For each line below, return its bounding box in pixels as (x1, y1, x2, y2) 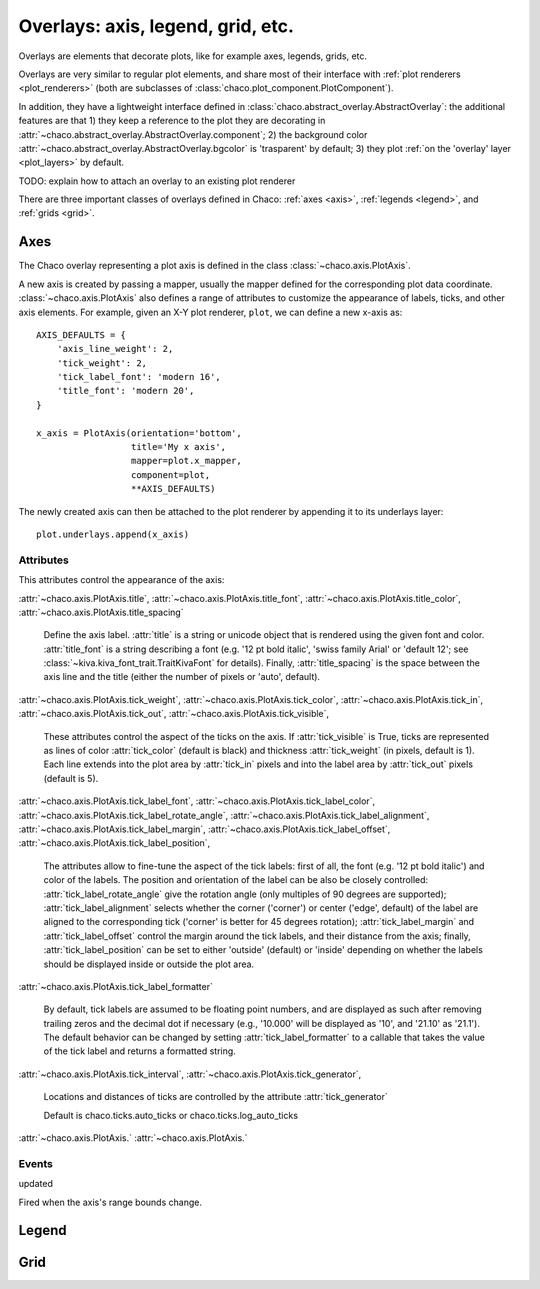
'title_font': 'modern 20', (56, 385, 195, 397)
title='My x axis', (130, 441, 227, 453)
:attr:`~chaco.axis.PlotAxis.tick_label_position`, (18, 837, 211, 849)
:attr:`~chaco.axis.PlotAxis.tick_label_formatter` (18, 980, 214, 992)
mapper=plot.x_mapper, (130, 455, 242, 467)
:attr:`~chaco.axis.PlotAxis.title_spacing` (18, 606, 184, 618)
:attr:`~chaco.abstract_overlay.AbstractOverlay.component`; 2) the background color (18, 128, 368, 140)
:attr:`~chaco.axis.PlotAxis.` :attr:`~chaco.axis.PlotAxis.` (18, 1132, 248, 1144)
